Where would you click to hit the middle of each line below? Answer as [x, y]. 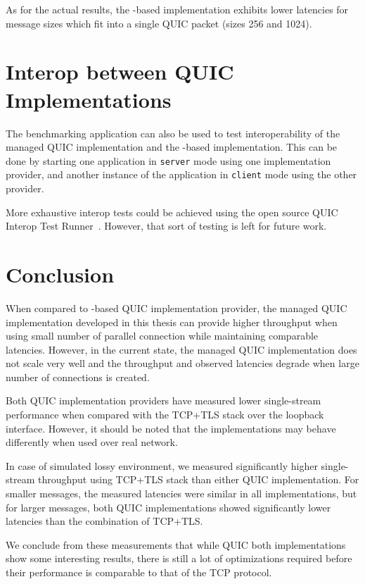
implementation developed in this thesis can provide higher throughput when [172, 322]
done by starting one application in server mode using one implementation [168, 160]
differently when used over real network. [92, 442]
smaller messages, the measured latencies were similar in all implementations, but [181, 493]
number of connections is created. [78, 377]
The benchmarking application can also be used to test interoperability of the [173, 133]
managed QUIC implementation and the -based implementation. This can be [172, 147]
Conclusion [60, 274]
